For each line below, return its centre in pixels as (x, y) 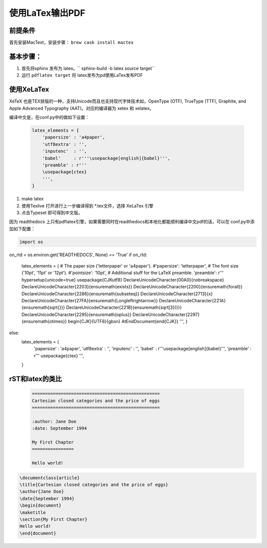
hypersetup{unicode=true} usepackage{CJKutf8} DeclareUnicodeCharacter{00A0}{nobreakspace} (123, 279)
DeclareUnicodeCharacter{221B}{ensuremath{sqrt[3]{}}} (124, 308)
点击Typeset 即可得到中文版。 (52, 213)
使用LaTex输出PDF (47, 13)
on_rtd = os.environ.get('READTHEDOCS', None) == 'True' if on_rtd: (78, 255)
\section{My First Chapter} (53, 519)
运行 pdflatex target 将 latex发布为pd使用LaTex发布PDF (82, 75)
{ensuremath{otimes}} (44, 322)
